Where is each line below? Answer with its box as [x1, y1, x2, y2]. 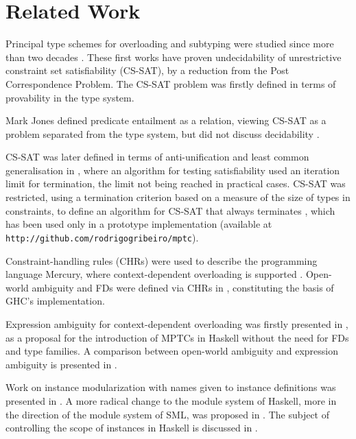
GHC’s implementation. [5, 294, 105, 308]
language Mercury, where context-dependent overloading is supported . [5, 267, 303, 281]
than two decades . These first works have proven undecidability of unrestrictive [5, 49, 342, 64]
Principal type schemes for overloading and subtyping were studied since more [5, 36, 334, 51]
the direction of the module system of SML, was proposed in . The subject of [5, 407, 329, 421]
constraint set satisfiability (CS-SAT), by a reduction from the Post [5, 63, 289, 78]
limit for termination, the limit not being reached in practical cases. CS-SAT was [5, 176, 346, 191]
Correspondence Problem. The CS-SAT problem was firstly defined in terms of [5, 76, 336, 91]
